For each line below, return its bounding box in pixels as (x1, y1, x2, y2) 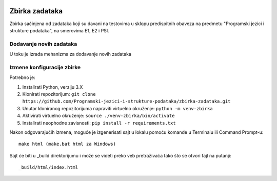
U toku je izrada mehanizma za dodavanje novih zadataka (9, 51, 132, 57)
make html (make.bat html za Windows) (18, 141, 116, 147)
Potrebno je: (9, 74, 35, 81)
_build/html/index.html (18, 165, 78, 170)
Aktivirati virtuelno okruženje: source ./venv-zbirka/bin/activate (22, 113, 175, 119)
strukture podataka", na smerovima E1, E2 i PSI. (9, 27, 110, 33)
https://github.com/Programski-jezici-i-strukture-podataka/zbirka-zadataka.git (22, 98, 231, 105)
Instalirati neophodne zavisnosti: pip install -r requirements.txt (22, 119, 176, 126)
